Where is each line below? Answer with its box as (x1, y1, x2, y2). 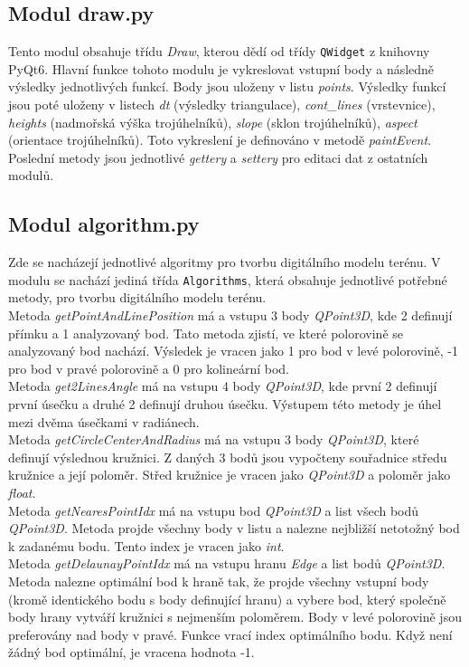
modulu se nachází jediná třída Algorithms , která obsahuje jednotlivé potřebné (8, 270, 447, 289)
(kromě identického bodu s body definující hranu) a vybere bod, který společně (8, 589, 446, 608)
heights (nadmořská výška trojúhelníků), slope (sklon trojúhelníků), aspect (8, 112, 417, 131)
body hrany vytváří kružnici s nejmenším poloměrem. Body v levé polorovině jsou (8, 607, 462, 626)
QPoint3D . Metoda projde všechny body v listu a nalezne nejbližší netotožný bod (8, 519, 460, 538)
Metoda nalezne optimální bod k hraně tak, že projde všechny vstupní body (8, 571, 429, 590)
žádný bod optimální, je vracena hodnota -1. (8, 643, 255, 662)
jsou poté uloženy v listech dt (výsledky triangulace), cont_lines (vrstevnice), (8, 95, 436, 114)
